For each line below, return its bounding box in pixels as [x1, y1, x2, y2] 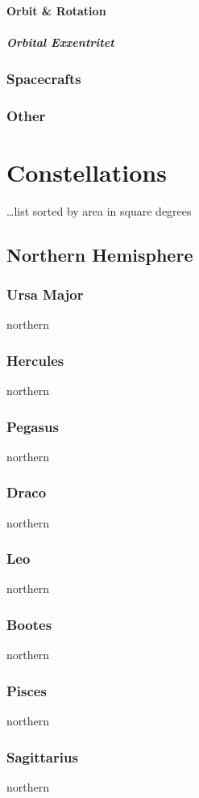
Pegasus [6, 416, 59, 436]
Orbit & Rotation [6, 2, 106, 19]
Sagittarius [6, 746, 78, 766]
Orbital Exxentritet [6, 33, 114, 50]
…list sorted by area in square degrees [6, 202, 192, 219]
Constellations [6, 155, 167, 188]
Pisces [6, 680, 47, 700]
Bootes [6, 615, 52, 634]
